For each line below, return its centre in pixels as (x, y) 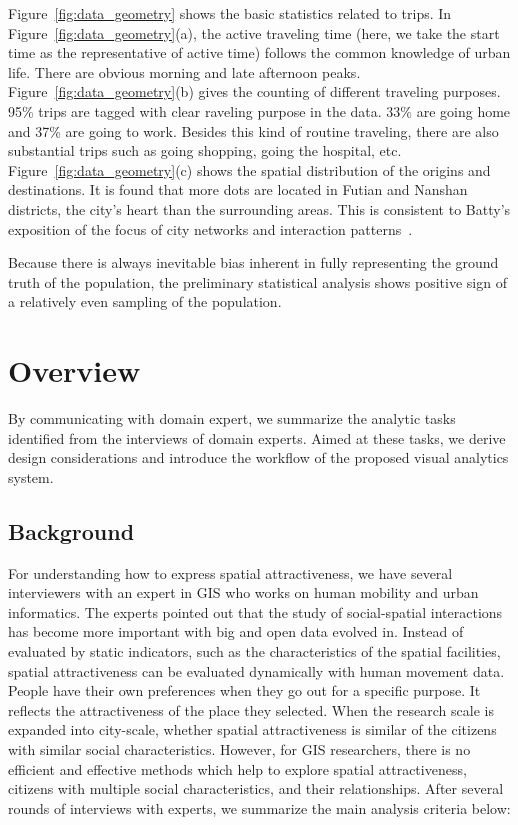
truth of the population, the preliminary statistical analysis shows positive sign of (257, 281)
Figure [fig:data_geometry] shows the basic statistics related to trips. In (230, 13)
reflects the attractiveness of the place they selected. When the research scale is (251, 709)
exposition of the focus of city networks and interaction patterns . (210, 228)
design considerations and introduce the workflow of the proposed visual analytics (258, 457)
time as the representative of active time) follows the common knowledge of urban (259, 52)
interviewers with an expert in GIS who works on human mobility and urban (243, 592)
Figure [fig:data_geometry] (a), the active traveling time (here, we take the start (254, 32)
